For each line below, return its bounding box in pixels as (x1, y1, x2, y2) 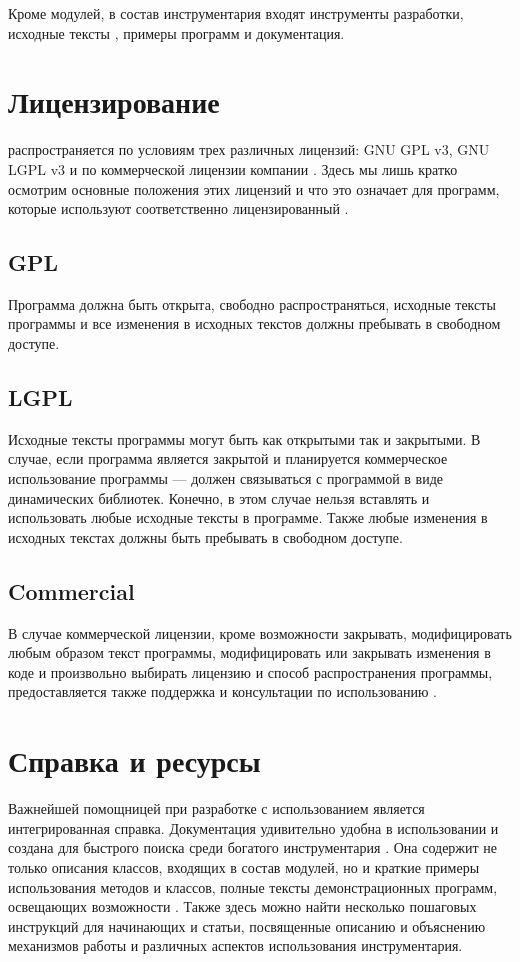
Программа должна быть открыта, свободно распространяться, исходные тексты (8, 293, 496, 314)
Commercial (8, 575, 135, 606)
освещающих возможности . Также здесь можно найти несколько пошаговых (8, 896, 477, 917)
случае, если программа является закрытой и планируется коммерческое (8, 448, 448, 469)
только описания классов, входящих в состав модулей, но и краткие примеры (8, 856, 480, 877)
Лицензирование (8, 81, 220, 122)
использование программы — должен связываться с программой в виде (8, 468, 444, 489)
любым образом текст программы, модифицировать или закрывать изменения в (8, 642, 491, 663)
